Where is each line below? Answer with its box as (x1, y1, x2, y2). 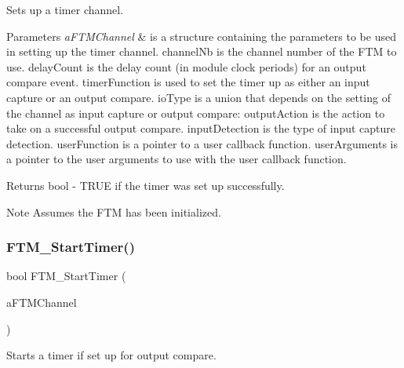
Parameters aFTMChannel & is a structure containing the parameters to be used (6, 27, 396, 44)
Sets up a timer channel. (6, 2, 124, 17)
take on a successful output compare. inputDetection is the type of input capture (6, 120, 396, 137)
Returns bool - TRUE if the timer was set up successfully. (6, 177, 285, 193)
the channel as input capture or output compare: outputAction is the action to (6, 104, 385, 121)
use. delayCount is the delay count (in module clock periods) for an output (6, 58, 366, 75)
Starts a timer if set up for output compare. (6, 347, 217, 363)
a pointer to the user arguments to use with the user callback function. (6, 151, 347, 167)
